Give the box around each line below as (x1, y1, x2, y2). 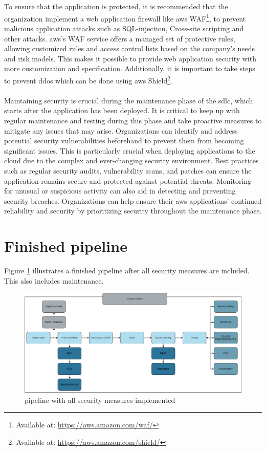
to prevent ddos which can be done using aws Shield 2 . (4, 74, 172, 85)
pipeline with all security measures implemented (25, 394, 175, 405)
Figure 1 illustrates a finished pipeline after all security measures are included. (4, 265, 250, 276)
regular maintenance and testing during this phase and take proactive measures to (4, 115, 262, 126)
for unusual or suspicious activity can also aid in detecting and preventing (4, 185, 236, 196)
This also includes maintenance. (4, 275, 104, 286)
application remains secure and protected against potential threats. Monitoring (4, 175, 252, 186)
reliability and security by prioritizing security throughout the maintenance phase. (4, 205, 262, 216)
